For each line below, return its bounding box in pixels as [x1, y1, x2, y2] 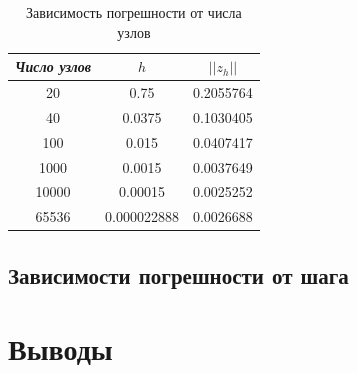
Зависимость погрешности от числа [26, 2, 242, 22]
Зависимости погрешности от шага [8, 259, 349, 290]
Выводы [8, 328, 113, 369]
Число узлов [15, 56, 92, 77]
